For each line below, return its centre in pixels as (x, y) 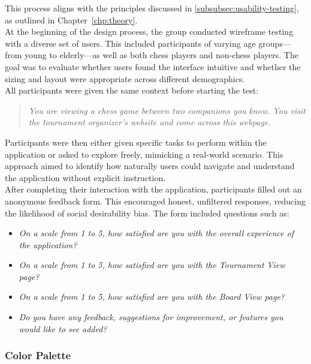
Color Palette (38, 355)
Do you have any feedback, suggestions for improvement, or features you (151, 317)
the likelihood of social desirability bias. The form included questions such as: (147, 213)
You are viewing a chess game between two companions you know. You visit (167, 110)
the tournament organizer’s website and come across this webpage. (150, 122)
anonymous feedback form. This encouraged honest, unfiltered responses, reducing (155, 201)
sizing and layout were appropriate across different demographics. (125, 78)
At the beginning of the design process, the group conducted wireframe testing (149, 31)
